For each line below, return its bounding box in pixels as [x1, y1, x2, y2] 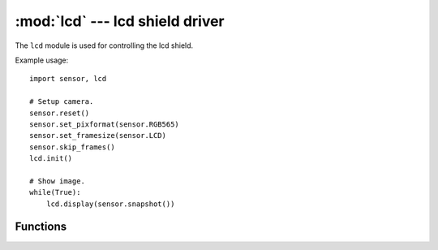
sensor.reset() [29, 108, 90, 118]
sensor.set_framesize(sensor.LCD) [29, 131, 166, 140]
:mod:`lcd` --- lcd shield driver [15, 12, 225, 30]
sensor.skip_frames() [29, 142, 115, 152]
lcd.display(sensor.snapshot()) [45, 199, 175, 209]
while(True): [29, 187, 81, 197]
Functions [15, 220, 67, 234]
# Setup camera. [29, 97, 94, 106]
